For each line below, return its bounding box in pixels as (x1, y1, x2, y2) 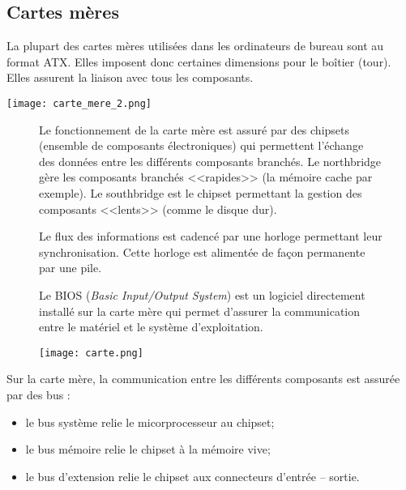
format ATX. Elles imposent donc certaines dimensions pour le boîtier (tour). (6, 53, 391, 70)
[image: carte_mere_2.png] (6, 97, 152, 109)
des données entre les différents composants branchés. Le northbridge (39, 152, 382, 169)
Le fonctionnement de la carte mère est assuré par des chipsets (39, 121, 350, 138)
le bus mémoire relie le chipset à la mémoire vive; (25, 441, 271, 458)
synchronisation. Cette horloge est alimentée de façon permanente (39, 243, 365, 260)
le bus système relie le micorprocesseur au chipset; (25, 413, 275, 430)
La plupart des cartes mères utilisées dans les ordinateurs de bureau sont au (6, 37, 384, 54)
